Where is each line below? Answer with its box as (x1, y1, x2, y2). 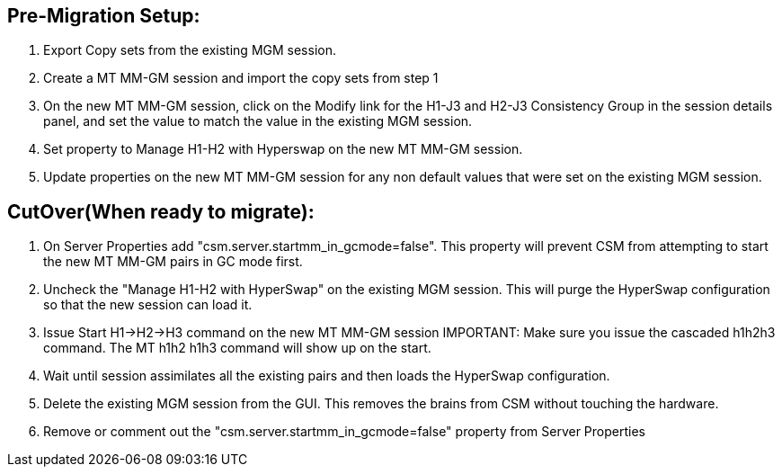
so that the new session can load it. (43, 297, 253, 313)
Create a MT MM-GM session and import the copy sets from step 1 (43, 70, 439, 86)
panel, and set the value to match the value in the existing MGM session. (43, 113, 473, 130)
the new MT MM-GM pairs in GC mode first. (43, 254, 303, 270)
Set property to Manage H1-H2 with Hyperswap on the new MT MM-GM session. (43, 141, 523, 157)
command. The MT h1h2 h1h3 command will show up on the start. (43, 340, 431, 356)
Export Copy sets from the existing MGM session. (43, 42, 336, 58)
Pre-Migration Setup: (7, 4, 200, 27)
